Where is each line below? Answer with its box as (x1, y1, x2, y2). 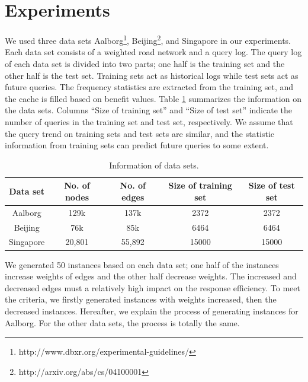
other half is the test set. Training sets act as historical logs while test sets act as (5, 69, 299, 81)
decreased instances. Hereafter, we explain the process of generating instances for (5, 304, 299, 317)
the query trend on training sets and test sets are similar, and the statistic (5, 127, 275, 139)
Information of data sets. (109, 158, 199, 171)
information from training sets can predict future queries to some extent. (5, 139, 269, 151)
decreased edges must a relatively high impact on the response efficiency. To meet (5, 281, 300, 294)
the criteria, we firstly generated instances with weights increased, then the (5, 293, 277, 305)
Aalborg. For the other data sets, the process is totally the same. (5, 316, 240, 329)
